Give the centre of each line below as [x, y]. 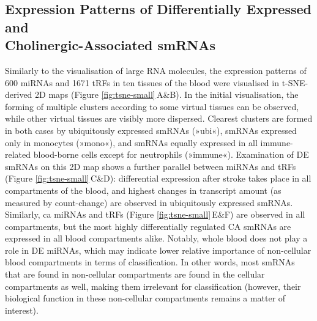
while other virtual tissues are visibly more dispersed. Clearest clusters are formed [159, 118]
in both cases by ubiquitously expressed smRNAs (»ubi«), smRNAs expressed [151, 130]
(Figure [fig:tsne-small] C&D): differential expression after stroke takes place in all [158, 178]
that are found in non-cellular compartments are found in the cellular [135, 274]
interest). [22, 310]
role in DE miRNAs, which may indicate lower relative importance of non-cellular [158, 250]
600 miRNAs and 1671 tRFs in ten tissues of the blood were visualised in [142, 82]
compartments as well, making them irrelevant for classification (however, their [153, 286]
